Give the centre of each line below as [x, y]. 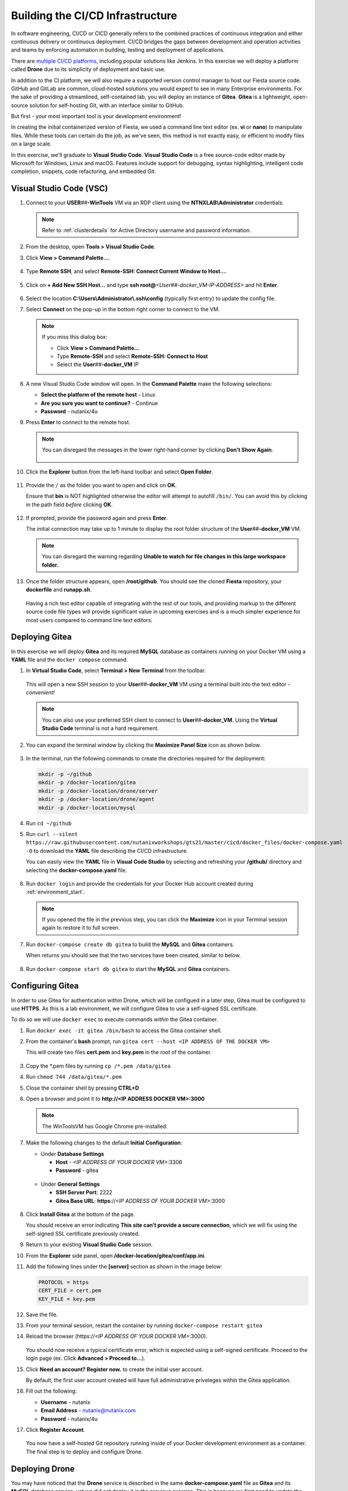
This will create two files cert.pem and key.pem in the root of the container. [119, 1052]
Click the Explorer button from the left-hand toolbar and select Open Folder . [120, 472]
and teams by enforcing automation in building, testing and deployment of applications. [118, 50]
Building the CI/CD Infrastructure [94, 16]
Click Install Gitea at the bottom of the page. [80, 1214]
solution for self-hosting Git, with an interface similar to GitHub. [107, 105]
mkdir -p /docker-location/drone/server [98, 791]
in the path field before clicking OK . [69, 505]
